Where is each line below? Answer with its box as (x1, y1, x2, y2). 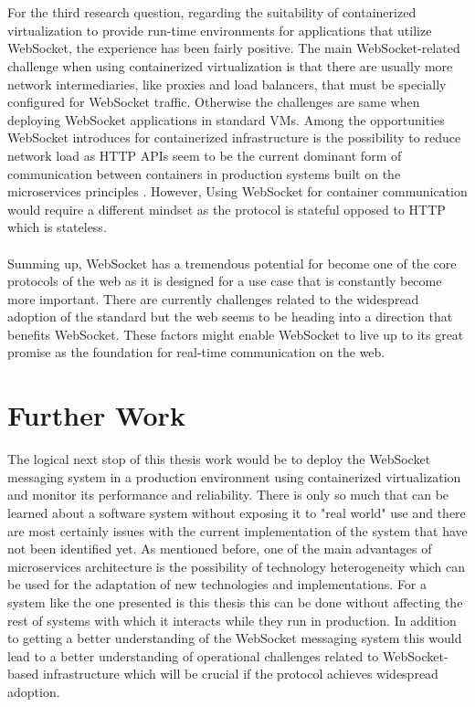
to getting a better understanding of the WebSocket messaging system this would (7, 628, 462, 648)
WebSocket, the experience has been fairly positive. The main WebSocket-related (7, 38, 460, 58)
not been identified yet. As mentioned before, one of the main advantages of (7, 539, 432, 558)
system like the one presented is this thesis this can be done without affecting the (7, 592, 463, 611)
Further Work (7, 396, 185, 434)
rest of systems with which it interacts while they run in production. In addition (7, 610, 457, 629)
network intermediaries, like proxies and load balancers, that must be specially (7, 74, 447, 93)
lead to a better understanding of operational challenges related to (7, 646, 379, 665)
